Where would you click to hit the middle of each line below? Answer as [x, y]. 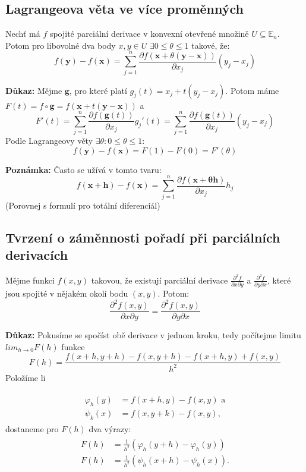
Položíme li [26, 377]
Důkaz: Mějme [34, 90]
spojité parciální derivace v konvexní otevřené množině [149, 34]
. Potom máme [252, 90]
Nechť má [23, 34]
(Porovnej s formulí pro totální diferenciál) [83, 205]
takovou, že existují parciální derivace [160, 280]
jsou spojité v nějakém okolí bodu [67, 293]
